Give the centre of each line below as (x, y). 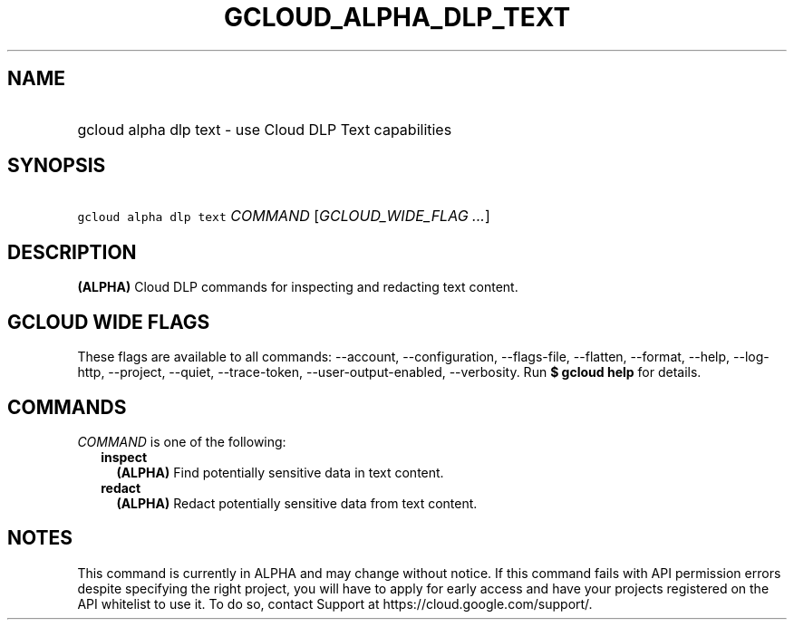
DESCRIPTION (72, 252)
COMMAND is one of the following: (182, 441)
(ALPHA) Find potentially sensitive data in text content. (280, 472)
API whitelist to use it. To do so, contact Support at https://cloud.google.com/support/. (335, 603)
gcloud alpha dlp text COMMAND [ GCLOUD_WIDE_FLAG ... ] (284, 216)
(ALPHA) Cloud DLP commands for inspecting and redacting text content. (298, 287)
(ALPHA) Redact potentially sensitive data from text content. (297, 503)
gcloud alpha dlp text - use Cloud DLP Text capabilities (265, 129)
